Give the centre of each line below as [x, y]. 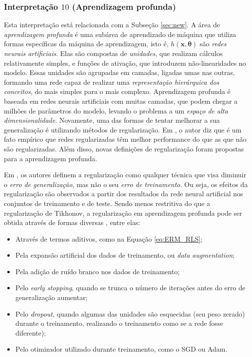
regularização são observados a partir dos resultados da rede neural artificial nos [124, 194]
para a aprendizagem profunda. [51, 158]
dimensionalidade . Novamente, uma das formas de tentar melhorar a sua [112, 120]
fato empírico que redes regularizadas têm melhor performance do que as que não [125, 139]
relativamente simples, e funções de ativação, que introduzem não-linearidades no [125, 63]
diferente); [31, 332]
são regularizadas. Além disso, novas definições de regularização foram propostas [124, 148]
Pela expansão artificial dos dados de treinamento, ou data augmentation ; [125, 255]
